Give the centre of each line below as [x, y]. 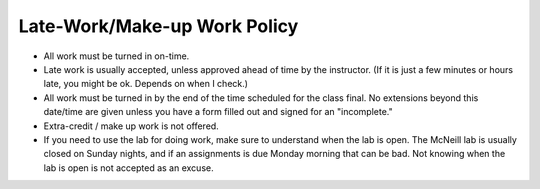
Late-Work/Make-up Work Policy [158, 26]
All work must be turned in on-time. [116, 56]
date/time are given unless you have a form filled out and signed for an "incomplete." [218, 112]
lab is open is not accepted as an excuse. [128, 167]
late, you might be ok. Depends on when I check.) [146, 84]
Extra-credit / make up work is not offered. [131, 126]
